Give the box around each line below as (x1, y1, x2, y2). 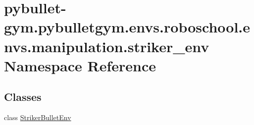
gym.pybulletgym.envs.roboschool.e (4, 17, 251, 37)
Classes (4, 89, 42, 104)
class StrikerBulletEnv (4, 112, 71, 123)
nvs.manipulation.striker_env (4, 36, 209, 56)
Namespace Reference (4, 55, 156, 75)
